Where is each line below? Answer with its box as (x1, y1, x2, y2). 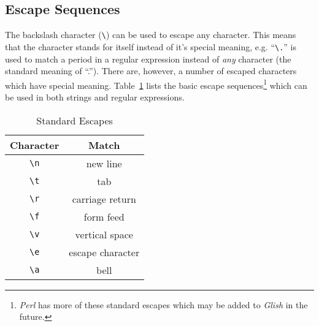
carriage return (72, 191, 136, 206)
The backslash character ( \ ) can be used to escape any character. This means (5, 28, 296, 41)
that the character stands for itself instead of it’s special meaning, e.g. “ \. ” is (5, 40, 297, 53)
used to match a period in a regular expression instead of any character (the (5, 52, 291, 65)
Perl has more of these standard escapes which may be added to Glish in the (19, 298, 308, 311)
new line (86, 156, 122, 170)
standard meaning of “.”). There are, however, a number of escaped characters (5, 64, 297, 77)
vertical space (75, 227, 133, 241)
